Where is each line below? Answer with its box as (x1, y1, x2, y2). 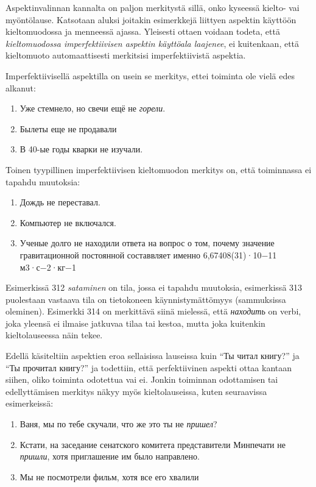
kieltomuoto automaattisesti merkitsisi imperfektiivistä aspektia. (5, 49, 246, 62)
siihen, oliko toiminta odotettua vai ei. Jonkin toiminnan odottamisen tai (5, 373, 278, 386)
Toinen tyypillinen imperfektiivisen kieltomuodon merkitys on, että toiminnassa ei (5, 163, 312, 176)
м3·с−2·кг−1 (19, 260, 76, 273)
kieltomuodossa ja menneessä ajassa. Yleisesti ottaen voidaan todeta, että (5, 25, 280, 38)
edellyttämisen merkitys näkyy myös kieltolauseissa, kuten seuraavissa (5, 385, 267, 397)
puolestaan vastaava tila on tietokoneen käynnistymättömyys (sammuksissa (5, 293, 286, 305)
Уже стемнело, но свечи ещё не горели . (19, 102, 166, 115)
